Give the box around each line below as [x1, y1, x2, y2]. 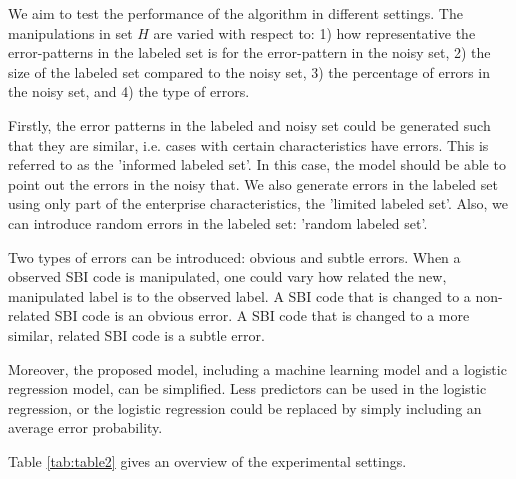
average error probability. [8, 417, 163, 438]
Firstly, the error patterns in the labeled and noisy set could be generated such [8, 114, 491, 135]
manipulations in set [8, 22, 133, 43]
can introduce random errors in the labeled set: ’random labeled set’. [8, 212, 428, 233]
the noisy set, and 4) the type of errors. [8, 81, 250, 102]
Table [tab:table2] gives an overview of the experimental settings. [8, 450, 407, 471]
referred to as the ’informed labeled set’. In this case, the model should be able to [8, 154, 506, 175]
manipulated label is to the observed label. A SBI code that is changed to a [8, 285, 471, 306]
